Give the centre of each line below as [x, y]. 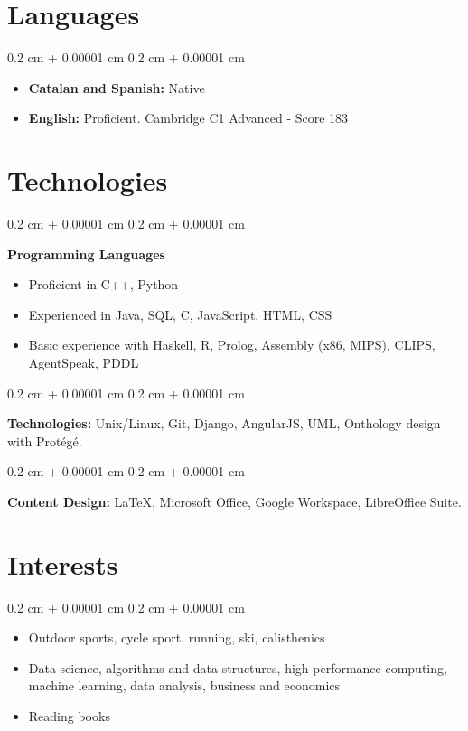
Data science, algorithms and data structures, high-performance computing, [238, 667]
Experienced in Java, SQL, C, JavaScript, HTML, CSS [180, 314]
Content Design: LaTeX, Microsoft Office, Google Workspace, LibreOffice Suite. [234, 501]
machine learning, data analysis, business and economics [184, 685]
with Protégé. [45, 440]
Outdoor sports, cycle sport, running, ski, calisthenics [177, 637]
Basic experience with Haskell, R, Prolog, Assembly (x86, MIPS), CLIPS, [232, 345]
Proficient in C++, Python [103, 284]
